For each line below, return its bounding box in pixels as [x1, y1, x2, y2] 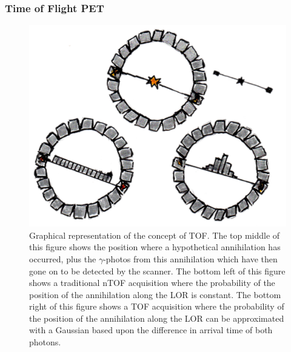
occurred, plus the [29, 252, 96, 265]
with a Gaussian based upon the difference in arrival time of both [29, 324, 273, 336]
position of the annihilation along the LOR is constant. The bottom [29, 288, 281, 301]
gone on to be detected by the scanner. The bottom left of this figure [29, 264, 286, 277]
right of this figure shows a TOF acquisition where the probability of [29, 300, 284, 313]
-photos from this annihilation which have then [103, 252, 278, 265]
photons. [29, 336, 61, 348]
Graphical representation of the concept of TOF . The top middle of [29, 228, 280, 241]
